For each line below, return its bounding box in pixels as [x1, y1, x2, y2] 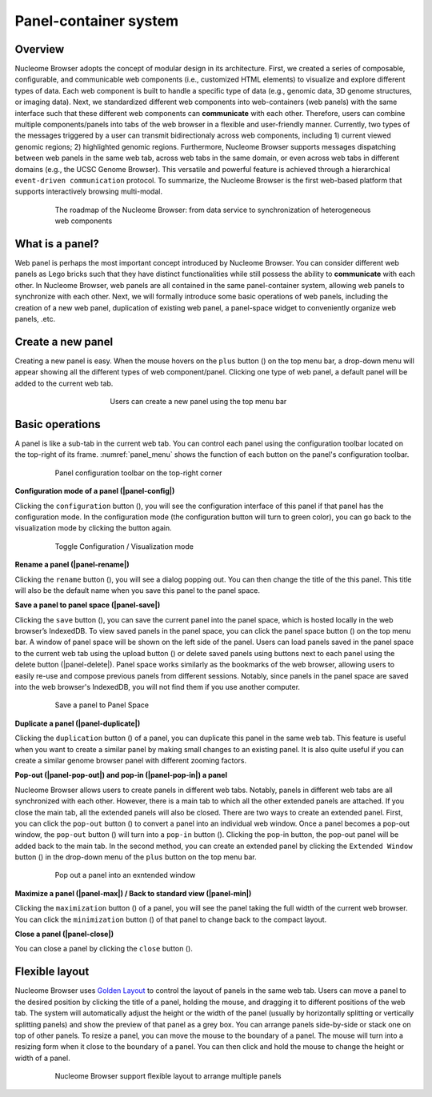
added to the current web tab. [14, 378, 114, 388]
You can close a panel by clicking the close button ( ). [14, 944, 194, 954]
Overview [14, 42, 65, 56]
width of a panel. [14, 1053, 71, 1063]
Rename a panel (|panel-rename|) [14, 560, 130, 570]
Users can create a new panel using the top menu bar [110, 397, 287, 406]
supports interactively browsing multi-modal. [14, 186, 163, 196]
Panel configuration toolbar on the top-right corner [54, 468, 222, 478]
